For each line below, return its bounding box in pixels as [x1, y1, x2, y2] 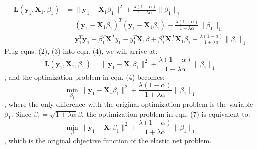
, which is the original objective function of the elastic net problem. [4, 135, 212, 146]
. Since [11, 108, 32, 119]
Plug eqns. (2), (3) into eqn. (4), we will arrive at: [4, 46, 158, 56]
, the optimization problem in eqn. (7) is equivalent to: [82, 108, 250, 119]
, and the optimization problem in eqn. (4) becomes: [4, 71, 165, 82]
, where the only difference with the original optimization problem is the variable [4, 98, 253, 109]
